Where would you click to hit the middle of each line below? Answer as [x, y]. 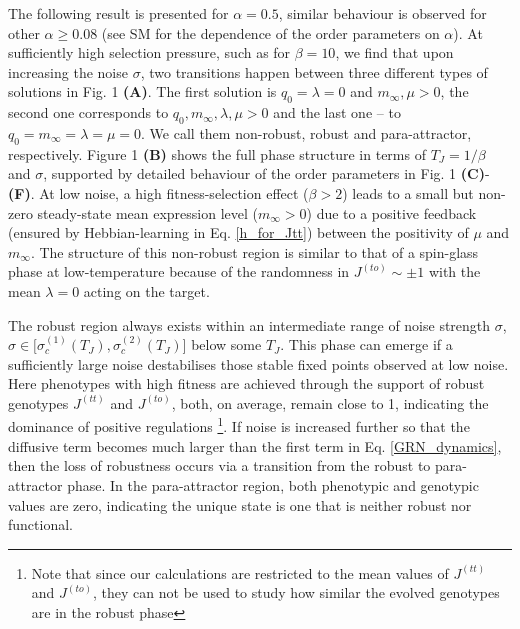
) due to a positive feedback [391, 212]
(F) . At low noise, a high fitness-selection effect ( [158, 192]
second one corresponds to [88, 112]
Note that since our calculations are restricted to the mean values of [240, 572]
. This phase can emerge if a [366, 344]
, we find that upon [394, 52]
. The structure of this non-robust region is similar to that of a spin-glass [254, 251]
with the [454, 271]
